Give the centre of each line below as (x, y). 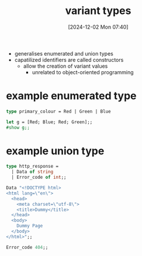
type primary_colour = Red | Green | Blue (58, 111)
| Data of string (32, 172)
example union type (55, 151)
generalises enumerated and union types (64, 53)
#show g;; (18, 127)
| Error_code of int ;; (39, 177)
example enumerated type (71, 96)
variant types (98, 11)
